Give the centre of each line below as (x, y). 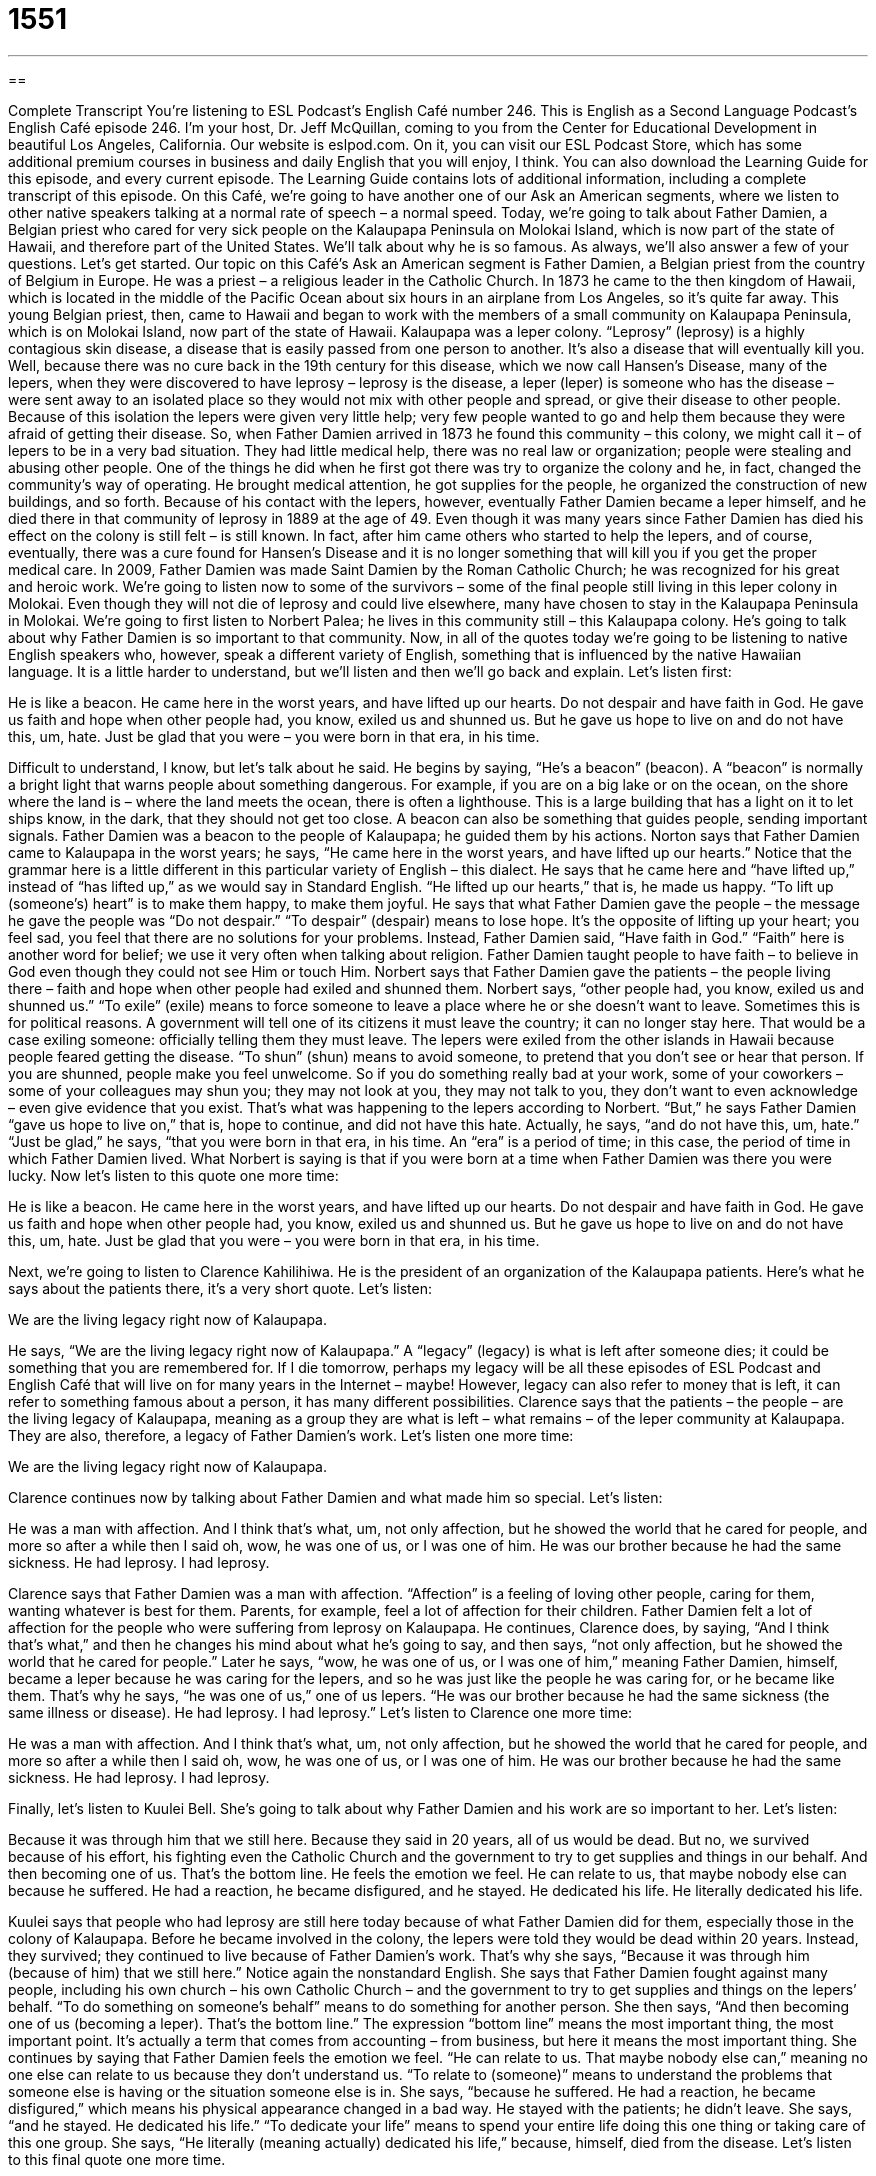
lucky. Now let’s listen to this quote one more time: (173, 1175)
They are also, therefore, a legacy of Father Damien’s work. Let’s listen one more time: (291, 1435)
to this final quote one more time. (117, 2159)
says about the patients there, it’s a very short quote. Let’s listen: (220, 1288)
